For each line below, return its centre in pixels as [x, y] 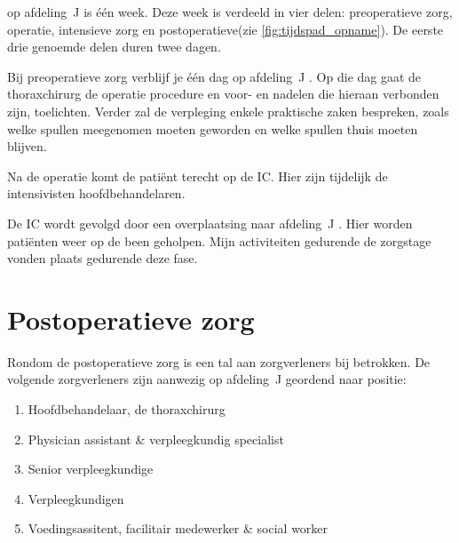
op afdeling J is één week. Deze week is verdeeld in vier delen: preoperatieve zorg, [230, 12]
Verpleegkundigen [76, 498]
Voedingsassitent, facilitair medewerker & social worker [178, 528]
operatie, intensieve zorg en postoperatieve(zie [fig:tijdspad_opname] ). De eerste [226, 29]
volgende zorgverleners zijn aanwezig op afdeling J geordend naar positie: [207, 379]
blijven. [27, 146]
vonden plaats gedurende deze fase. [103, 258]
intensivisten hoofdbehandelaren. [96, 193]
